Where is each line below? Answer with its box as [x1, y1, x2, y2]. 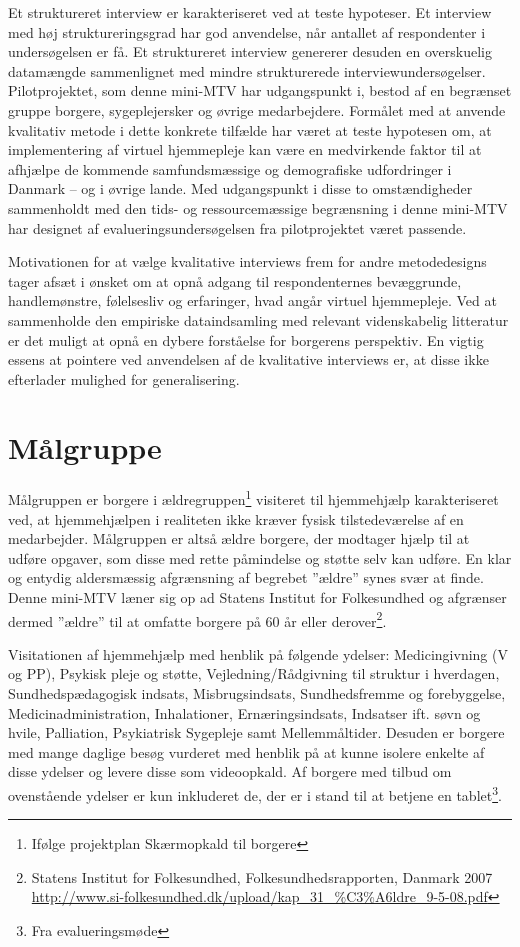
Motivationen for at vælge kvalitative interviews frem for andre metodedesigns [8, 251, 487, 272]
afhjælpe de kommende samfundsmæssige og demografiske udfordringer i [8, 158, 452, 179]
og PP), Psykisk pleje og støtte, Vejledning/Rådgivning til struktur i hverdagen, [8, 663, 500, 684]
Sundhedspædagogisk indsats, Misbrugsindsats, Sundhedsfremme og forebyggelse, [8, 683, 506, 704]
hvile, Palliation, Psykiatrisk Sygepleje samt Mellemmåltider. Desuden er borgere [8, 722, 505, 743]
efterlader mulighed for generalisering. [8, 368, 240, 389]
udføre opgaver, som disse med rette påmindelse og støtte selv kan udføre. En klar [8, 547, 512, 568]
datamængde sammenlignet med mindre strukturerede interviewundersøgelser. [8, 60, 486, 81]
